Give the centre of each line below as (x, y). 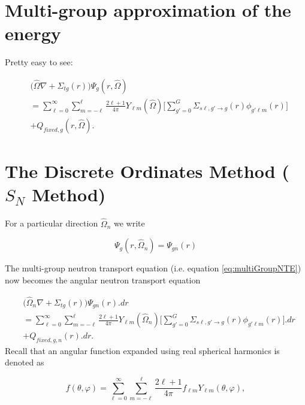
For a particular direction (52, 223)
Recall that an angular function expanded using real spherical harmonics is (142, 350)
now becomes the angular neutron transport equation (103, 279)
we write (129, 223)
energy (33, 33)
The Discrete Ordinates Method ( (147, 171)
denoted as (25, 362)
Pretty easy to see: (39, 62)
